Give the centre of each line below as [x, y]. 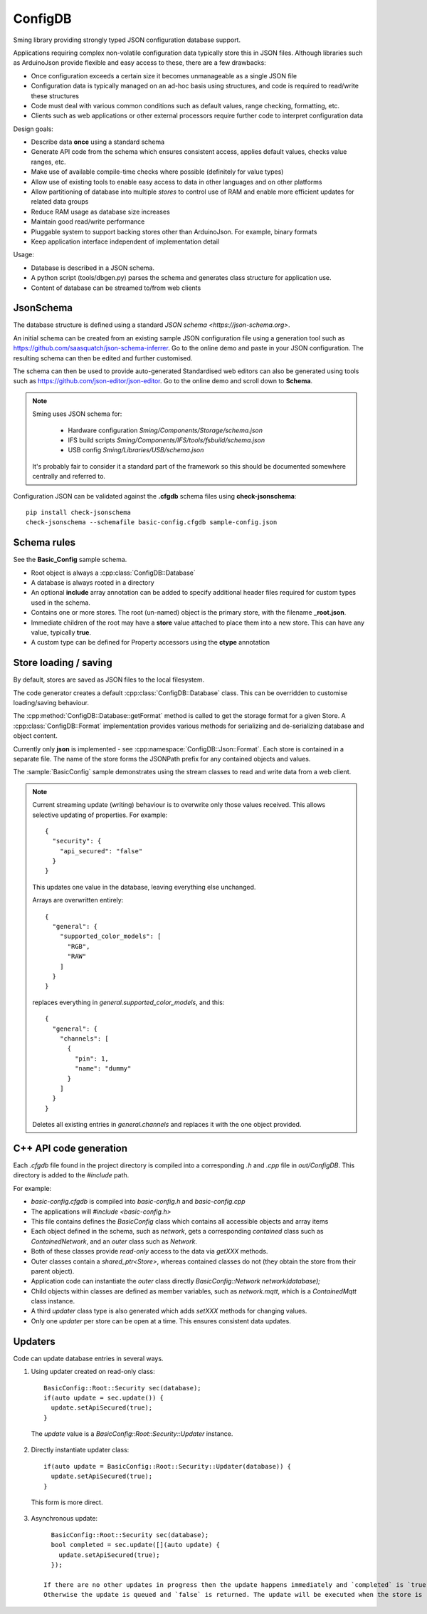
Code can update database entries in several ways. [88, 1358]
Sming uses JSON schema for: [77, 414]
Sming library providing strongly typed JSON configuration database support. [127, 40]
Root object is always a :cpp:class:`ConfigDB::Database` [113, 573]
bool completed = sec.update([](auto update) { [136, 1545]
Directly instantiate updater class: [80, 1450]
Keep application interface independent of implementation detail [125, 241]
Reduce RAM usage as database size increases [100, 212]
